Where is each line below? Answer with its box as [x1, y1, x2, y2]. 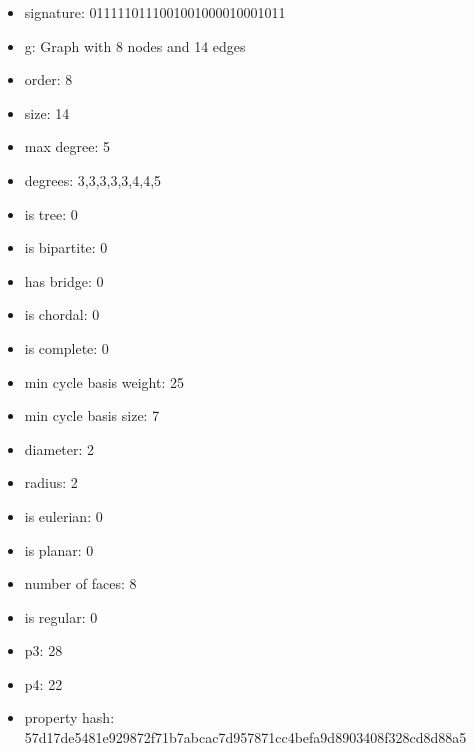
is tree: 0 [24, 203, 78, 224]
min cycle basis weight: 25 [24, 371, 184, 392]
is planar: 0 [24, 539, 94, 560]
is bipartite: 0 [24, 237, 108, 258]
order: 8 [24, 69, 73, 90]
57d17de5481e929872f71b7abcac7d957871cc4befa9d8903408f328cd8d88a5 [24, 727, 467, 748]
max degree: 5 [24, 136, 110, 157]
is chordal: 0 [24, 304, 100, 325]
